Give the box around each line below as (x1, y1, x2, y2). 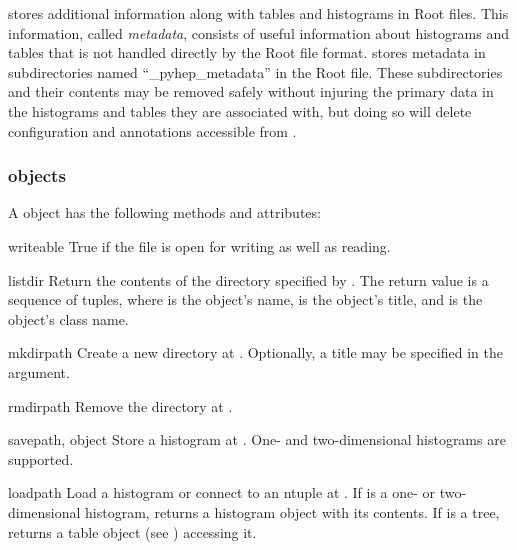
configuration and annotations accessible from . (8, 120, 297, 141)
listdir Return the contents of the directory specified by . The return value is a (8, 269, 489, 290)
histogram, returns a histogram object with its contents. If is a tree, (85, 501, 500, 522)
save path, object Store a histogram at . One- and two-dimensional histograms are (8, 429, 506, 450)
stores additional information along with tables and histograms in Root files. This (8, 3, 509, 23)
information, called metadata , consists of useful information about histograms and (8, 22, 509, 43)
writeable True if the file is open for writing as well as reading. (8, 235, 391, 256)
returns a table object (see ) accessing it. (8, 521, 257, 542)
